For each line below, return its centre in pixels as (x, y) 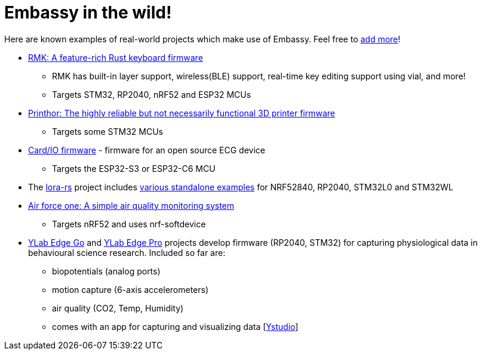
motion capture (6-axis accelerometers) (131, 289)
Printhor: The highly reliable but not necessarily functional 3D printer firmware (182, 113)
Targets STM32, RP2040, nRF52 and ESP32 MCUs (152, 94)
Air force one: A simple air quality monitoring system (131, 205)
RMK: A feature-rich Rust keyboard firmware (116, 57)
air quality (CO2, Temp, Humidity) (118, 308)
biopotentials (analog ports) (106, 271)
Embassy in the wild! (88, 13)
